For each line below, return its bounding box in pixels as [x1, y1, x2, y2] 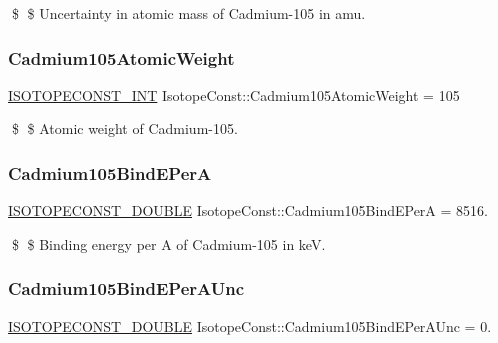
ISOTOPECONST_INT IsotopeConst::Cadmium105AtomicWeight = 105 [8, 84, 460, 105]
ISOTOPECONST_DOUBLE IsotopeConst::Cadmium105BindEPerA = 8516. [8, 200, 488, 221]
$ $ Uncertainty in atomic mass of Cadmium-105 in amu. [11, 3, 366, 23]
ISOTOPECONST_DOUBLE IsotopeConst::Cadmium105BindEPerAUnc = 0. [8, 315, 492, 336]
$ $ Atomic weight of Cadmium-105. [11, 118, 238, 139]
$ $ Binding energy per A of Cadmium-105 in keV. [11, 233, 326, 254]
